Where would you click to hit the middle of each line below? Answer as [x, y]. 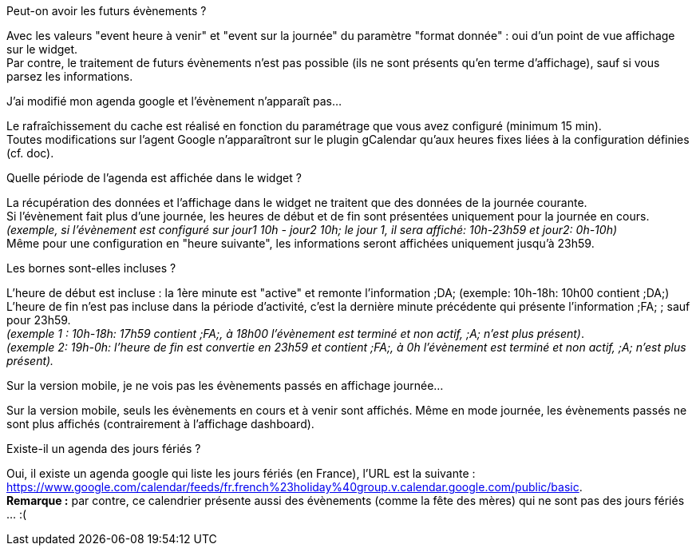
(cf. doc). [30, 153]
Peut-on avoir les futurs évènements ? [107, 11]
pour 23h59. [39, 320]
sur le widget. [42, 49]
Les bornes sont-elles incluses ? [91, 268]
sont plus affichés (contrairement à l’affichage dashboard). [160, 424]
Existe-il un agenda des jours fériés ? [104, 449]
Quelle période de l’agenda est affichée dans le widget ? [154, 178]
